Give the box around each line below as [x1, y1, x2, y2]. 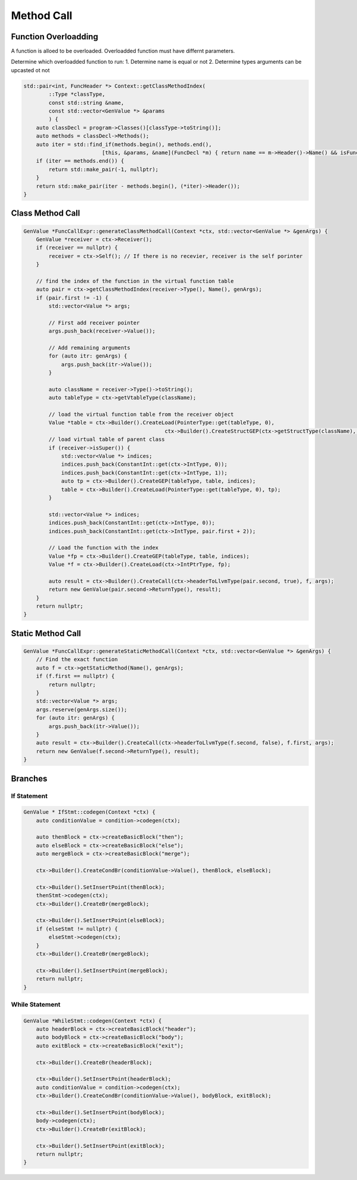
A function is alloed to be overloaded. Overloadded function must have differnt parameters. [11, 48, 235, 55]
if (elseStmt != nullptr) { [36, 925, 118, 932]
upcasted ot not [11, 66, 50, 74]
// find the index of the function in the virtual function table [36, 278, 234, 284]
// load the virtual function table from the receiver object [48, 411, 234, 418]
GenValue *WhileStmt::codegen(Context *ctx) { [23, 1017, 162, 1024]
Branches [11, 773, 48, 783]
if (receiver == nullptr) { [36, 244, 118, 251]
